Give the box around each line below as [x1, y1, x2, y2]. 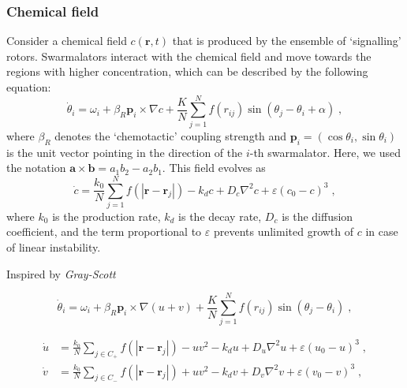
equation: [6, 79, 51, 95]
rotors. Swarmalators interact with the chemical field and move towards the [6, 47, 372, 64]
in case [365, 223, 398, 240]
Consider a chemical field [6, 32, 127, 49]
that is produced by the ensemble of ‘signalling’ [172, 32, 401, 49]
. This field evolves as [162, 159, 266, 176]
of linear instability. [6, 239, 101, 256]
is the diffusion [282, 207, 353, 224]
